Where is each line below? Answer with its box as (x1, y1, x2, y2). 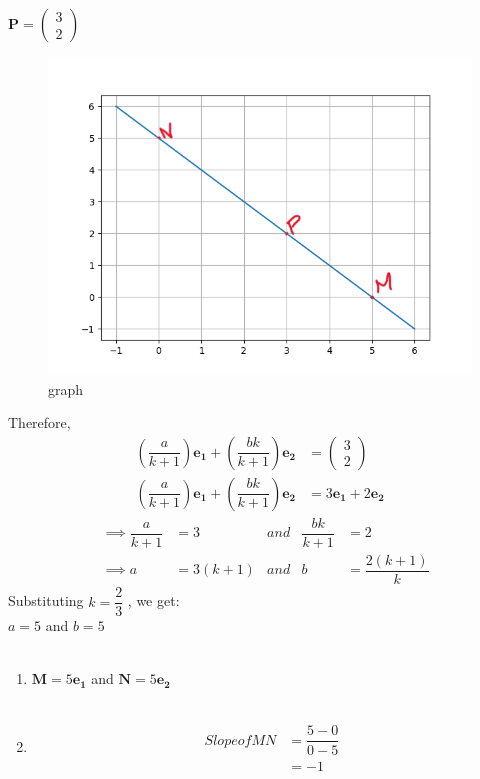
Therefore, (8, 412, 71, 433)
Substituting (8, 590, 84, 611)
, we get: (127, 590, 180, 611)
